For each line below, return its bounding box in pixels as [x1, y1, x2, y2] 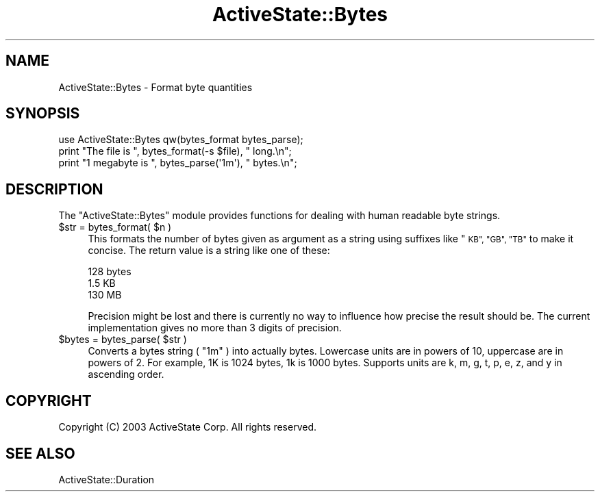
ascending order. [88, 368, 164, 381]
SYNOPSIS [5, 105, 80, 123]
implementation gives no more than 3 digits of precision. [88, 322, 342, 334]
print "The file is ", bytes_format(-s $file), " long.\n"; [58, 145, 292, 157]
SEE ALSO [5, 444, 75, 462]
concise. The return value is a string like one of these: [88, 244, 330, 257]
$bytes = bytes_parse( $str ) [58, 333, 187, 346]
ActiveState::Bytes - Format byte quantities [58, 81, 253, 93]
